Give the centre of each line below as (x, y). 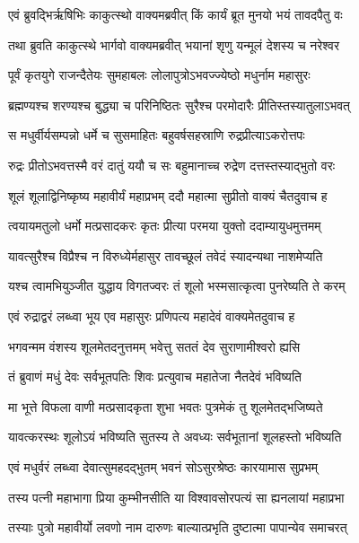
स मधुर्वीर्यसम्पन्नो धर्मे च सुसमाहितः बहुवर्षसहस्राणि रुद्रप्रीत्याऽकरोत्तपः (157, 135)
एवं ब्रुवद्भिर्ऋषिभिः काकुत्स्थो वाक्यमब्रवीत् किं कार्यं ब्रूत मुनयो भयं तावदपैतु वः (175, 14)
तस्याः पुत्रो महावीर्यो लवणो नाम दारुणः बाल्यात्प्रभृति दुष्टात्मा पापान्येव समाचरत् (178, 527)
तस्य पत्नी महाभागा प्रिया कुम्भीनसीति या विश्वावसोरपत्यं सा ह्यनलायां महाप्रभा (176, 497)
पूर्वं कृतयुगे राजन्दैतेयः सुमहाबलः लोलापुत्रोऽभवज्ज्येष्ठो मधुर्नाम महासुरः (159, 75)
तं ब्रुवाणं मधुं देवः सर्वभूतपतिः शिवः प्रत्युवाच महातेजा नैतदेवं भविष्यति (155, 377)
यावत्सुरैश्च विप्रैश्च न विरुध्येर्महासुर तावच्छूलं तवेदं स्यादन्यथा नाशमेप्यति (166, 255)
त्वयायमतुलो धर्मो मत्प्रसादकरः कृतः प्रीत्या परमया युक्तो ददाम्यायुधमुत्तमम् (165, 226)
